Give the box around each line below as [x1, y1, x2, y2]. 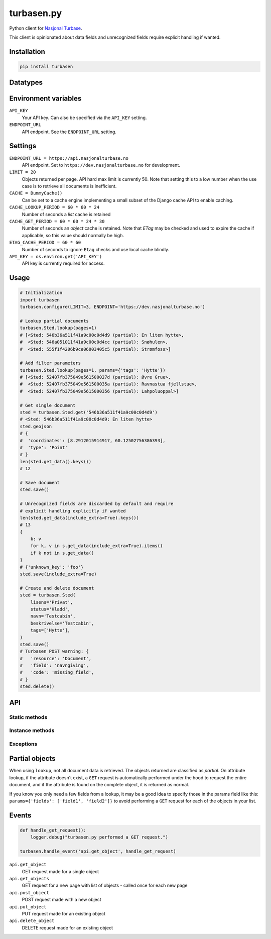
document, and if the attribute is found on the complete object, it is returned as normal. [9, 782, 189, 788]
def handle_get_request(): [20, 827, 86, 833]
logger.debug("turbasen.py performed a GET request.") [30, 834, 168, 840]
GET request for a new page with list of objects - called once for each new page [22, 882, 188, 889]
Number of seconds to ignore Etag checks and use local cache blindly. [22, 246, 170, 252]
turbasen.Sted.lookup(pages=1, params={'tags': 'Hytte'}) [20, 367, 166, 373]
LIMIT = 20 [9, 169, 36, 175]
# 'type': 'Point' [20, 445, 68, 450]
